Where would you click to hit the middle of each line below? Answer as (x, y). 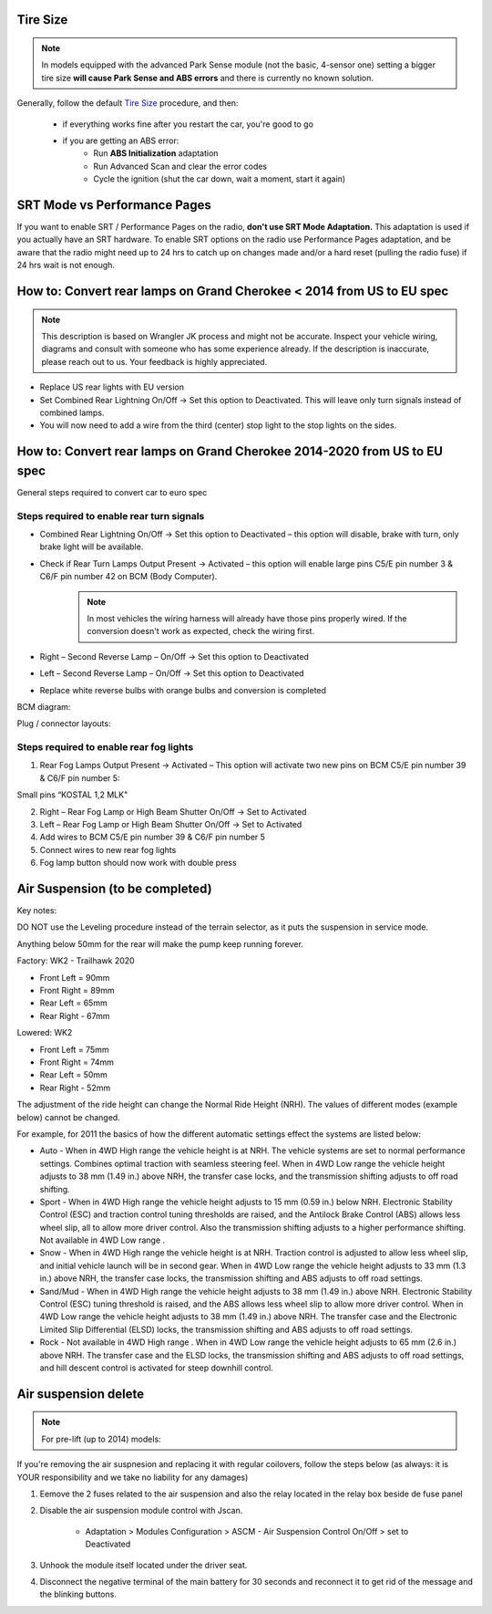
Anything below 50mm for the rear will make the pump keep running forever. (160, 943)
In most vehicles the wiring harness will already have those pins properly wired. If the (247, 618)
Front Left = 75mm (74, 1049)
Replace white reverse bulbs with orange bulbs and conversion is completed (183, 690)
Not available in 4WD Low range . (102, 1240)
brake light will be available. (92, 547)
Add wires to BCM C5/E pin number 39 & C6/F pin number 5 (153, 837)
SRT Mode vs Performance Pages (114, 205)
